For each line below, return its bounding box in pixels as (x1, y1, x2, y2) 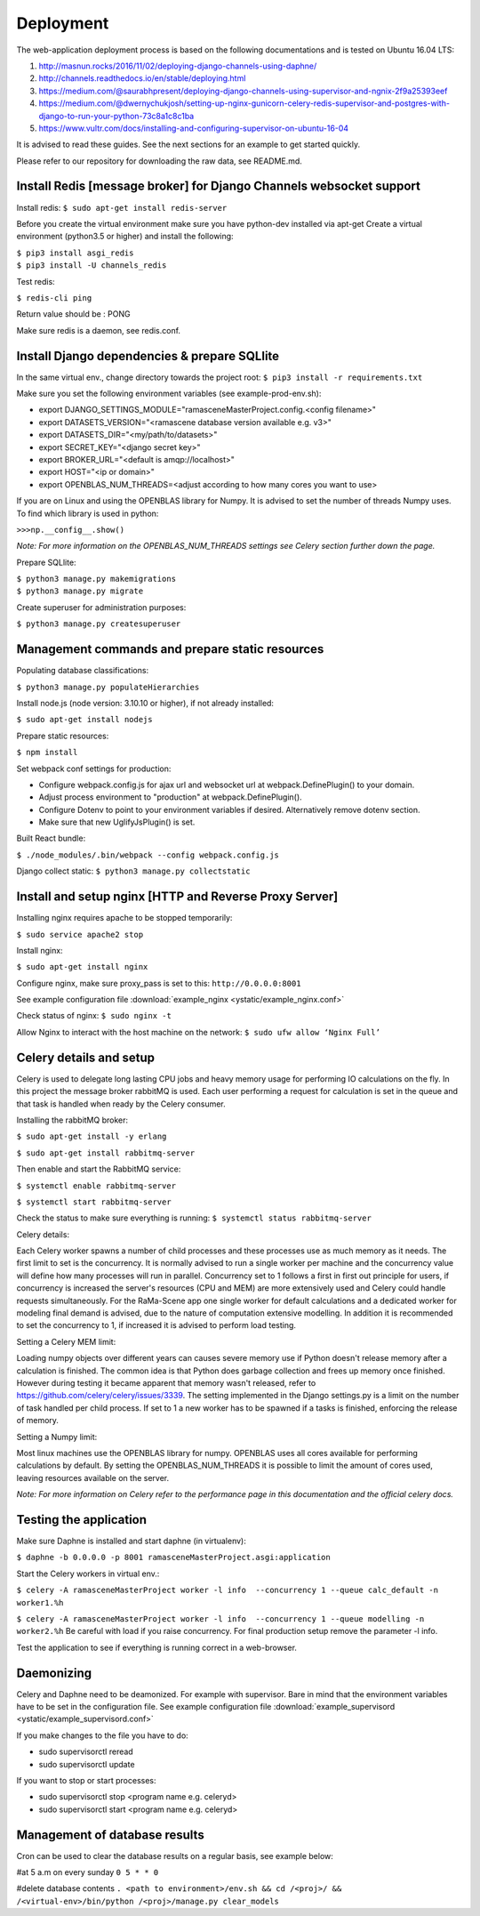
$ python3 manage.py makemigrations (16, 574, 177, 584)
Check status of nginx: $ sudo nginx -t (16, 1010, 172, 1021)
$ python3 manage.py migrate (16, 586, 144, 596)
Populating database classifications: (16, 665, 149, 676)
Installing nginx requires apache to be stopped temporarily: (16, 913, 233, 923)
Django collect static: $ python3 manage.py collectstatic (16, 865, 251, 876)
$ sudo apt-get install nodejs (16, 714, 153, 725)
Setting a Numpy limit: (16, 1431, 98, 1442)
